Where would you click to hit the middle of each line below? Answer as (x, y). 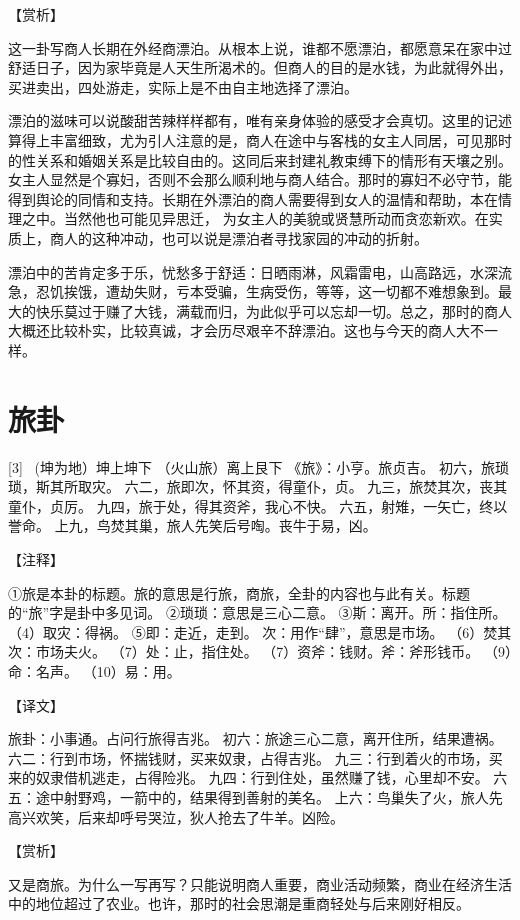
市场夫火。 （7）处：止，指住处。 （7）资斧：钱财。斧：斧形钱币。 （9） (273, 651)
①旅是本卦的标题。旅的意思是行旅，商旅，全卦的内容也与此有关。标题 (239, 592)
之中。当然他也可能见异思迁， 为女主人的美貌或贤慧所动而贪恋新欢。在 (255, 218)
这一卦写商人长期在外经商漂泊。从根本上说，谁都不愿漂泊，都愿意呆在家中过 (260, 47)
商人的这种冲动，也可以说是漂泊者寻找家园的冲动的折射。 (238, 237)
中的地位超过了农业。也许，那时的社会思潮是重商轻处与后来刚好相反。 (239, 903)
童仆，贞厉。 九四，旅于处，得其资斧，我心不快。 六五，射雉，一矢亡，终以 (258, 505)
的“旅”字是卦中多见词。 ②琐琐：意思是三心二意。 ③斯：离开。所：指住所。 (257, 612)
